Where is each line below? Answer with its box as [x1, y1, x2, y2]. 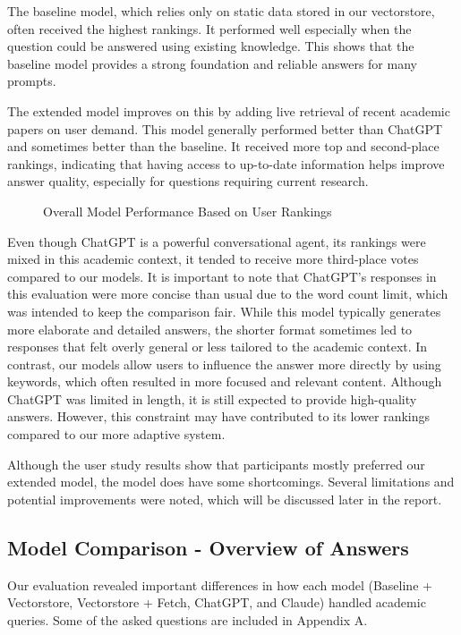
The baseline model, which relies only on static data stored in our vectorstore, [7, 2, 435, 20]
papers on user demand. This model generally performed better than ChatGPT [7, 119, 443, 138]
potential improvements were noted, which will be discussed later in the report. [7, 489, 442, 508]
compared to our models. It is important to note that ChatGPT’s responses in [7, 267, 437, 285]
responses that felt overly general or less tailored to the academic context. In [7, 337, 428, 356]
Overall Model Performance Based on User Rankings [43, 201, 332, 220]
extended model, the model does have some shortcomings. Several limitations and [7, 472, 455, 491]
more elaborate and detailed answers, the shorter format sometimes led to [7, 319, 413, 338]
